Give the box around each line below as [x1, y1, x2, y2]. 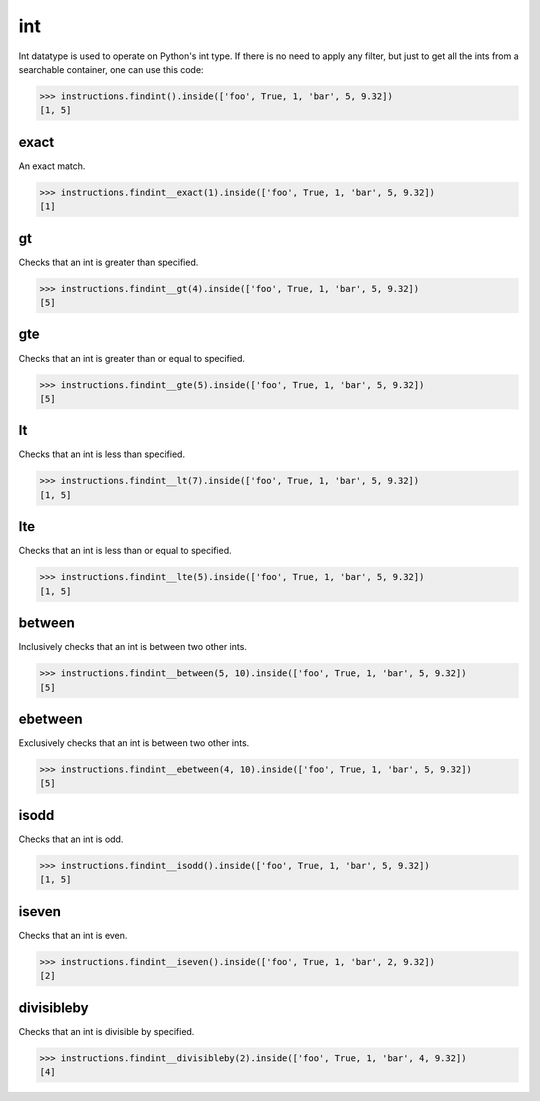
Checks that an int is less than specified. [18, 448, 185, 460]
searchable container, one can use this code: [18, 63, 204, 75]
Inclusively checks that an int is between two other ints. [18, 641, 247, 653]
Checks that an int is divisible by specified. [18, 1025, 195, 1037]
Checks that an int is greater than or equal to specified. [18, 352, 245, 364]
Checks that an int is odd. [18, 833, 124, 845]
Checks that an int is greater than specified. [18, 256, 199, 268]
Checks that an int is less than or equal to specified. [18, 545, 232, 557]
